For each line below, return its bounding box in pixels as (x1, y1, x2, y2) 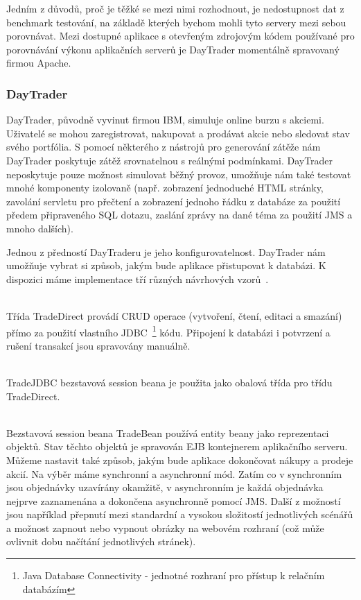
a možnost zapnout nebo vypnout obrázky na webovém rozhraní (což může (6, 520, 324, 535)
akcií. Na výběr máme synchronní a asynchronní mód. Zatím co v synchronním (6, 466, 342, 481)
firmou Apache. (6, 55, 71, 70)
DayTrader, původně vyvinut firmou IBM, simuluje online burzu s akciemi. (6, 112, 324, 127)
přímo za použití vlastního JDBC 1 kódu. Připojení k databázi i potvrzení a (6, 323, 331, 339)
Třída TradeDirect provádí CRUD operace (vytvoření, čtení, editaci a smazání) (6, 308, 342, 323)
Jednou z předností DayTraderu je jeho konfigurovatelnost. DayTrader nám (6, 244, 326, 259)
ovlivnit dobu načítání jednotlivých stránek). (6, 534, 196, 549)
